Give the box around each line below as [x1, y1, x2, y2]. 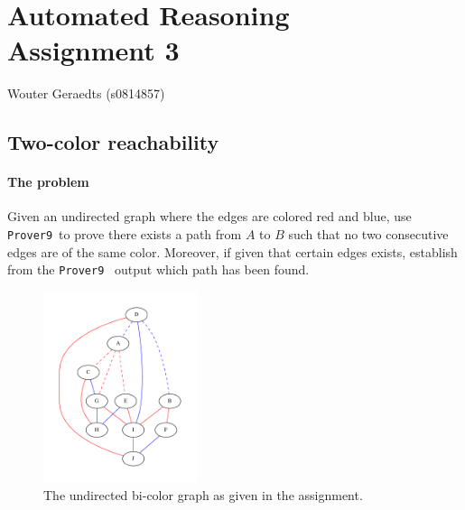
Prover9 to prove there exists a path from [7, 225, 242, 244]
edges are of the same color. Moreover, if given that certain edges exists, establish [7, 242, 458, 261]
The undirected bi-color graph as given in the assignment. [43, 485, 363, 504]
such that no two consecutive [288, 225, 449, 244]
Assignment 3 [7, 32, 180, 69]
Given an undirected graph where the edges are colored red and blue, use [7, 207, 412, 226]
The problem [7, 172, 89, 191]
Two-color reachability [7, 128, 219, 156]
